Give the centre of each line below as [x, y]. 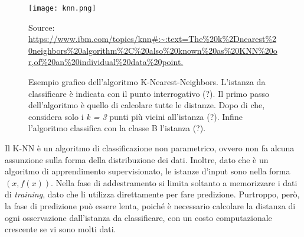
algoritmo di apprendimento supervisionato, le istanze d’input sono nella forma [148, 171]
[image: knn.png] [62, 8]
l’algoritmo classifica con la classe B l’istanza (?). [117, 128]
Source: [42, 27]
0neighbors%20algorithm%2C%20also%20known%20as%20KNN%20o [153, 50]
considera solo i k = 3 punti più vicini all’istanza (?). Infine [135, 116]
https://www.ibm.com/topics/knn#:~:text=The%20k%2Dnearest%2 [153, 39]
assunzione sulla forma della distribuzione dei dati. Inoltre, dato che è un [137, 159]
